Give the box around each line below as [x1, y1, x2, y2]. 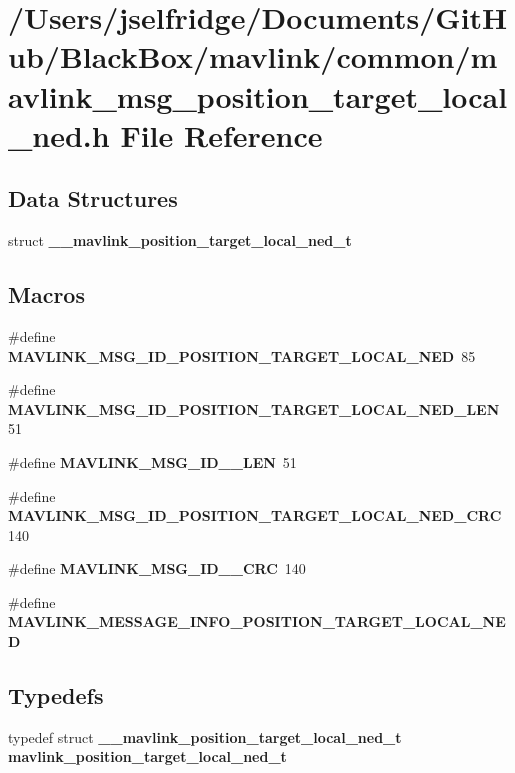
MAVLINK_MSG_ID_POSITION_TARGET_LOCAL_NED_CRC [8, 505, 502, 526]
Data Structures [8, 183, 178, 214]
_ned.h [8, 114, 110, 155]
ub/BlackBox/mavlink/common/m [8, 36, 498, 77]
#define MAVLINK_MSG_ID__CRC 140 [8, 558, 306, 579]
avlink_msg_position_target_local [8, 75, 508, 116]
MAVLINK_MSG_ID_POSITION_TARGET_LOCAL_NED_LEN [8, 398, 500, 419]
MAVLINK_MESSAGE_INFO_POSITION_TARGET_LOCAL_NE [8, 611, 506, 632]
